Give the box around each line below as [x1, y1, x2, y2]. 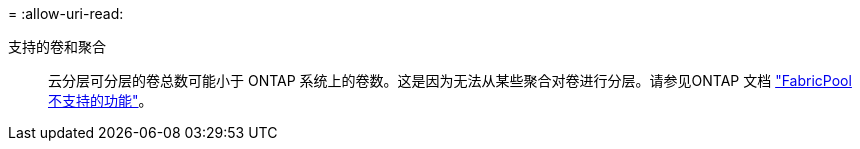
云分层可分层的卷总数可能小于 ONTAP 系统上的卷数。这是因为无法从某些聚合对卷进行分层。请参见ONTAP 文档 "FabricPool [48, 72, 852, 89]
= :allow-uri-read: [8, 5, 124, 22]
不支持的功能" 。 [48, 92, 153, 109]
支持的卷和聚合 [8, 38, 106, 55]
